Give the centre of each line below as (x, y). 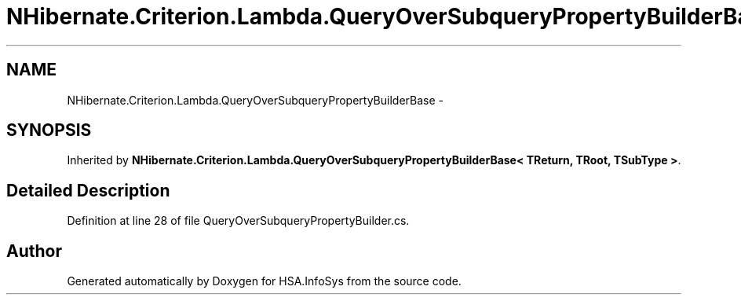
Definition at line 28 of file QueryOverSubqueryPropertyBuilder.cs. (238, 221)
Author (34, 251)
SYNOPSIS (49, 130)
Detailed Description (88, 190)
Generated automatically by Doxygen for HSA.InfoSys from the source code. (264, 281)
